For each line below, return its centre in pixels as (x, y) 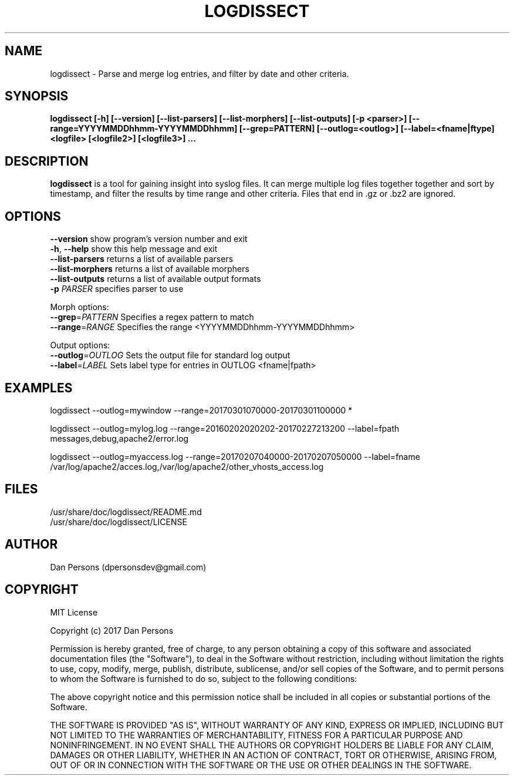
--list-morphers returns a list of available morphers (150, 269)
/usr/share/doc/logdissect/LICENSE (119, 522)
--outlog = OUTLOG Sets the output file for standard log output (170, 355)
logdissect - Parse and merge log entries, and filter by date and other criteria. (199, 73)
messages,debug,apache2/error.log (119, 438)
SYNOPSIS (37, 96)
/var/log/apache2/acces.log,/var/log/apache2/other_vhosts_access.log (187, 466)
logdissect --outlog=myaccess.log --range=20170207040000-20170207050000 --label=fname (235, 456)
